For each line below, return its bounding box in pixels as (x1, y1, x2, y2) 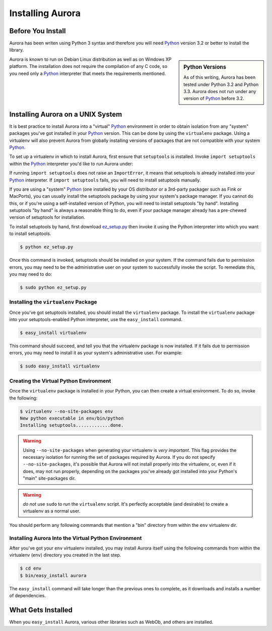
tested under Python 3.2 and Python (183, 81, 259, 88)
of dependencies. (9, 593, 46, 599)
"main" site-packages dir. (23, 476, 76, 482)
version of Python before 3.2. (183, 96, 244, 102)
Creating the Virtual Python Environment (9, 377, 111, 384)
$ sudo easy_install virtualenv (20, 363, 100, 369)
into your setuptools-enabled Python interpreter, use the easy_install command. (9, 317, 182, 323)
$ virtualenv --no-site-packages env (20, 408, 113, 414)
